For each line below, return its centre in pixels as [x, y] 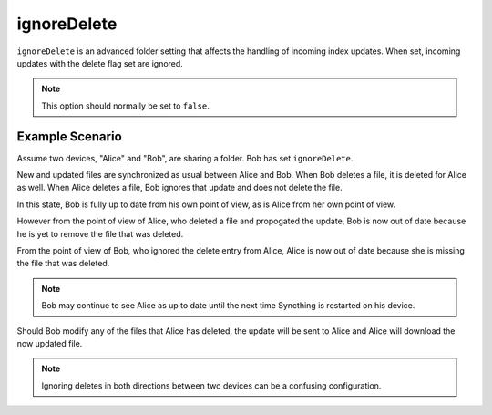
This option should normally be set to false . [125, 106]
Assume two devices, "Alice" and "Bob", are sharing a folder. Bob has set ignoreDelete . [185, 158]
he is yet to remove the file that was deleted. [100, 233]
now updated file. [50, 343]
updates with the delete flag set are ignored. [100, 63]
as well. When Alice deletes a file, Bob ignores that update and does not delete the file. [179, 188]
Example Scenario [69, 136]
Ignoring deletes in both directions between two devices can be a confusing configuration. [211, 385]
